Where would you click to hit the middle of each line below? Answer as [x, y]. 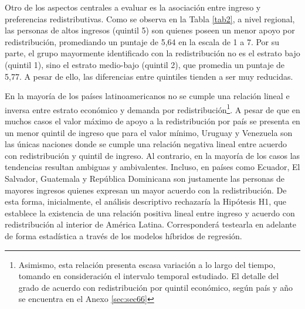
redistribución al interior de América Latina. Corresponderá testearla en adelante [151, 224]
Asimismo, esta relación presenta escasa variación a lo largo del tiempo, [147, 264]
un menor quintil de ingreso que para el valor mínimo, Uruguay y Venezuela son [149, 132]
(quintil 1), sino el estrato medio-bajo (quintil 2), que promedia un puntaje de [145, 64]
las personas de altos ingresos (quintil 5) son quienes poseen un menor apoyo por [150, 30]
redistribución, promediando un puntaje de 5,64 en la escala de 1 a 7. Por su [142, 41]
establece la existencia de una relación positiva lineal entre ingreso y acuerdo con [150, 213]
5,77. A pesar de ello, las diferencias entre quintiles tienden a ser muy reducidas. [149, 76]
